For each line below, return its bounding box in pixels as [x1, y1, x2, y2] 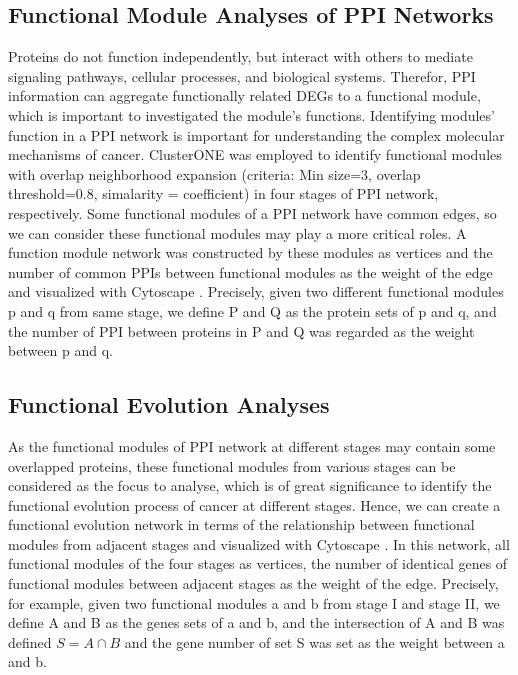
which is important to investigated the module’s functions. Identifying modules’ [8, 104, 495, 125]
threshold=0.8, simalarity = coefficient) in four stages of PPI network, [8, 183, 439, 204]
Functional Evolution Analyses [8, 389, 330, 420]
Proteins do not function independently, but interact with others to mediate [8, 46, 473, 67]
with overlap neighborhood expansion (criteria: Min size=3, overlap [8, 163, 421, 184]
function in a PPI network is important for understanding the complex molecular [8, 124, 505, 145]
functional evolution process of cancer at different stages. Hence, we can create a [8, 494, 501, 515]
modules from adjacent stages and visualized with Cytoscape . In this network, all [8, 533, 510, 554]
